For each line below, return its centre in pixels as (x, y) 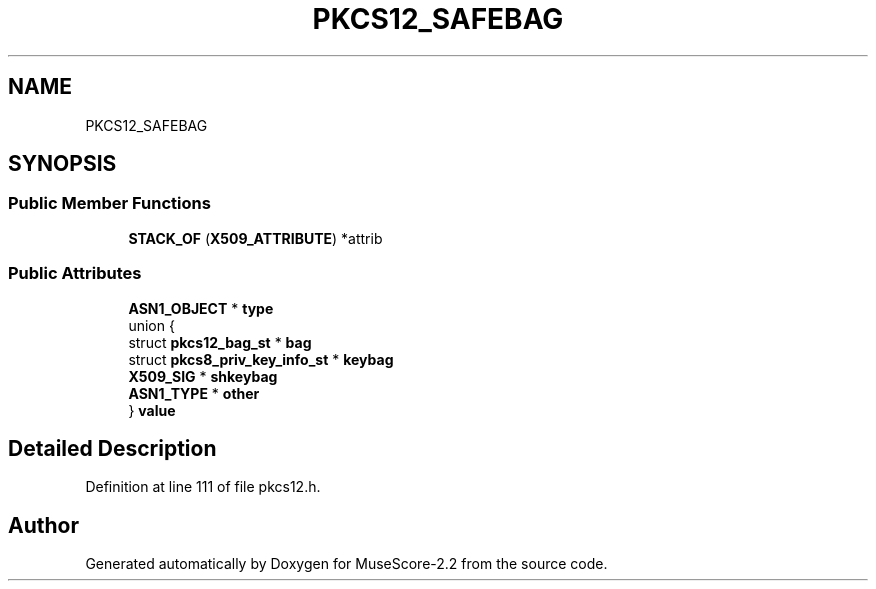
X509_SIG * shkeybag (203, 376)
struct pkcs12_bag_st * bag (220, 342)
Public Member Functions (109, 203)
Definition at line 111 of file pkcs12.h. (203, 487)
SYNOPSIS (62, 164)
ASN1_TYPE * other (194, 393)
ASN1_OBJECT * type (201, 308)
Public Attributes (75, 273)
